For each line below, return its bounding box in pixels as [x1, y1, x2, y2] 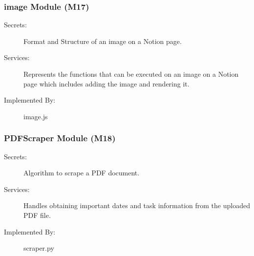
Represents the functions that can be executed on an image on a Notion [23, 69, 239, 79]
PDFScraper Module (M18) [4, 132, 116, 144]
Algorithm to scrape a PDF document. [23, 168, 140, 178]
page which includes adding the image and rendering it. [23, 78, 190, 88]
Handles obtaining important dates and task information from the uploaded [23, 200, 250, 211]
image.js [23, 111, 48, 121]
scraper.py [23, 243, 54, 253]
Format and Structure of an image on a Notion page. [23, 36, 182, 46]
